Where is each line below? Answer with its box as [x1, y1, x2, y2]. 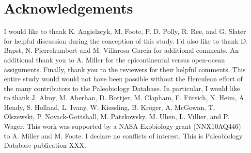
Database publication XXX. [4, 140, 86, 150]
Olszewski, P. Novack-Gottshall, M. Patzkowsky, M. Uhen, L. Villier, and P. [4, 111, 230, 122]
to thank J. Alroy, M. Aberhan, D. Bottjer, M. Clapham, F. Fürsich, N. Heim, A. [4, 92, 246, 103]
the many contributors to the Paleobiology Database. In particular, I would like [4, 83, 240, 93]
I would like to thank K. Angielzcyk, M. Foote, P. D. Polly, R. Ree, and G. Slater [4, 26, 246, 36]
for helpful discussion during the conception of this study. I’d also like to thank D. [4, 35, 248, 46]
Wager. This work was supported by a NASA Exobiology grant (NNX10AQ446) [4, 121, 241, 131]
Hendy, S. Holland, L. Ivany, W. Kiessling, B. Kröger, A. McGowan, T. [4, 102, 215, 112]
